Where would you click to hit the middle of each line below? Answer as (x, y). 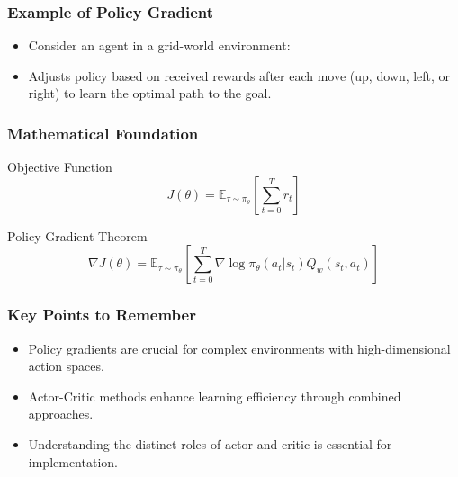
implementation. (73, 461)
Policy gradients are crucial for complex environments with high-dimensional (239, 348)
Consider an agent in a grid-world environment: (159, 45)
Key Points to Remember (102, 315)
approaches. (61, 414)
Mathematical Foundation (103, 133)
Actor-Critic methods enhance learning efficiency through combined (215, 396)
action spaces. (66, 366)
